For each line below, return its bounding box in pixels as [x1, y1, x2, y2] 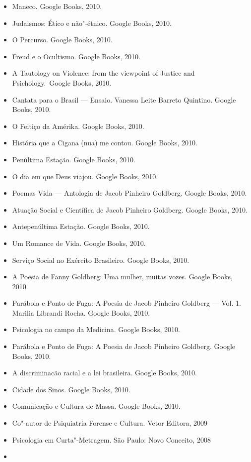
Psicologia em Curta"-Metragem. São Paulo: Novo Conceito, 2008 [12, 434, 211, 445]
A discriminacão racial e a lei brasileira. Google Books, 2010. [12, 367, 197, 378]
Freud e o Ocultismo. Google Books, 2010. [12, 51, 140, 61]
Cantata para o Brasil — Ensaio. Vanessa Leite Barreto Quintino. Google [12, 94, 236, 105]
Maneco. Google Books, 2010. [12, 1, 102, 11]
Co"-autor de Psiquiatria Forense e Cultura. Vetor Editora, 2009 [12, 418, 207, 428]
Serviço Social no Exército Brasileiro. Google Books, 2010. [12, 254, 189, 265]
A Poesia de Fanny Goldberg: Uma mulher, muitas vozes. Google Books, [12, 271, 233, 282]
